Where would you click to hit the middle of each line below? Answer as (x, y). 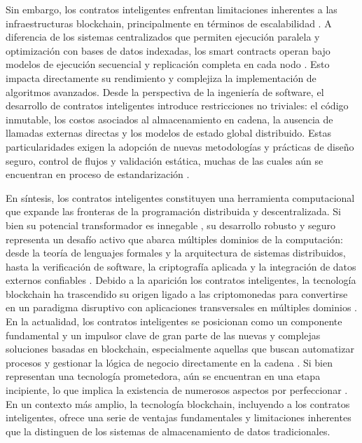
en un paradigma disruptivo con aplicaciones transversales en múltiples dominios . (181, 307)
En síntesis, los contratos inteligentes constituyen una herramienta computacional (180, 197)
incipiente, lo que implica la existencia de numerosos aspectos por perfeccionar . (177, 390)
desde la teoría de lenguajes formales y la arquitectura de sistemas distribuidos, (176, 253)
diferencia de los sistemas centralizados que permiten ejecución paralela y (163, 37)
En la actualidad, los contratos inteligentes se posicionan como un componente (174, 321)
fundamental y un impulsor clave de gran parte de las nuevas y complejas (163, 335)
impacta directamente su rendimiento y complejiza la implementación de (161, 77)
